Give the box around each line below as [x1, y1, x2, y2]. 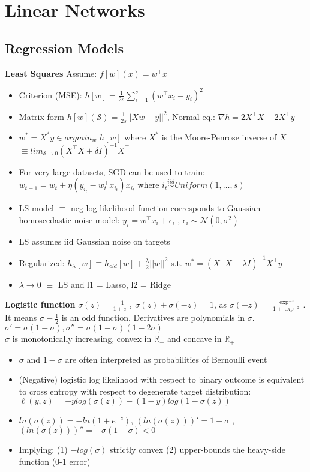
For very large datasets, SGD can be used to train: [19, 165, 205, 178]
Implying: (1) [19, 443, 68, 455]
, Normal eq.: [167, 110, 215, 122]
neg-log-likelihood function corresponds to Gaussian [70, 202, 261, 214]
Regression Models [5, 38, 124, 57]
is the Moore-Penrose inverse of [161, 130, 277, 143]
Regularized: [19, 256, 65, 269]
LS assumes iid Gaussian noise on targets [19, 235, 170, 247]
